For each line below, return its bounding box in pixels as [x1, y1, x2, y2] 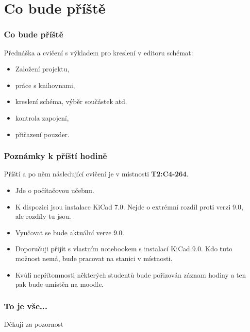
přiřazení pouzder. [15, 129, 69, 139]
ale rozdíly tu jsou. [15, 211, 71, 221]
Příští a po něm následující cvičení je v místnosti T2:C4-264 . [4, 169, 189, 179]
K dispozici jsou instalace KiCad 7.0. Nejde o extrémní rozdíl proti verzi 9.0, [15, 201, 243, 211]
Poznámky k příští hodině [4, 150, 107, 162]
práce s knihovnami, [15, 80, 75, 90]
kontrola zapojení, [15, 112, 69, 122]
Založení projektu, [15, 64, 69, 74]
